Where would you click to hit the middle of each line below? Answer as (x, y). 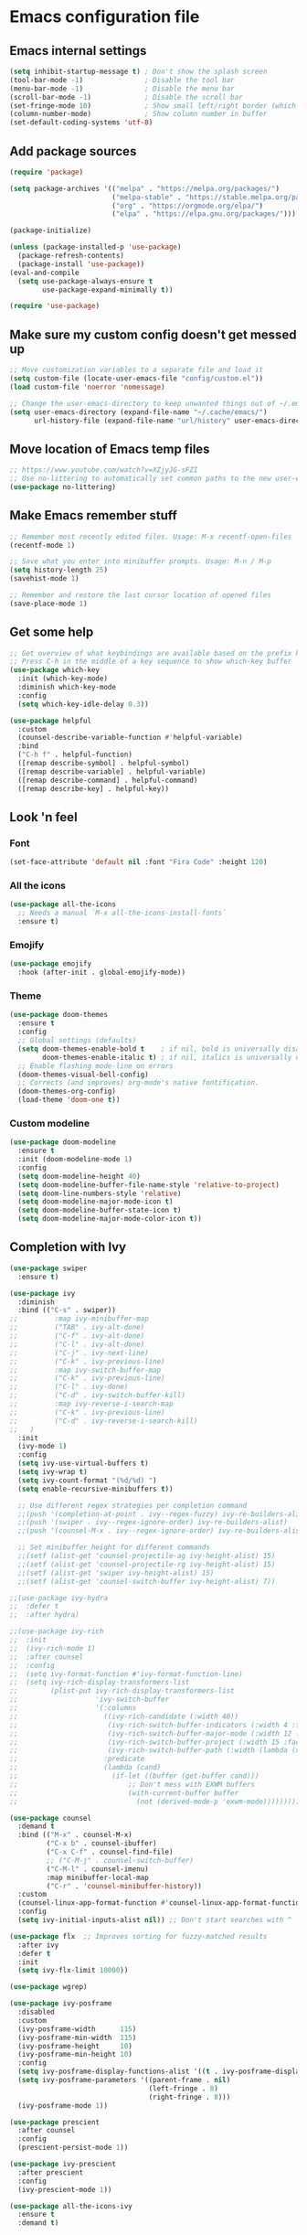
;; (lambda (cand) (85, 1768)
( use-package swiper (49, 1268)
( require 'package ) (47, 172)
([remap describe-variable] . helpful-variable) (112, 771)
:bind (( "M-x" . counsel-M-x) (75, 1835)
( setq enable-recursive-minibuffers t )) (95, 1489)
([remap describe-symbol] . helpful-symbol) (104, 764)
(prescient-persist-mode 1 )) (73, 2148)
